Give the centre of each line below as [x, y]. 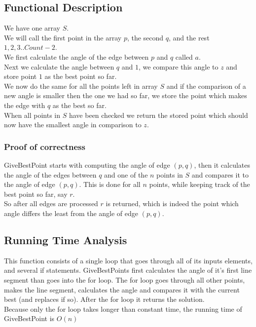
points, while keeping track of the [200, 184]
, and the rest [189, 37]
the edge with [25, 105]
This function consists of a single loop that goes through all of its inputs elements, [128, 260]
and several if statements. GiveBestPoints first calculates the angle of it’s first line [128, 270]
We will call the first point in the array [63, 37]
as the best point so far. [81, 76]
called [184, 56]
